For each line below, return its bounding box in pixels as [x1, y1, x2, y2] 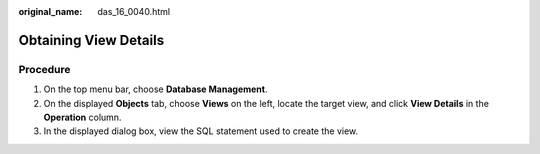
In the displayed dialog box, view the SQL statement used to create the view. [43, 125, 359, 137]
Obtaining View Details [18, 31, 165, 49]
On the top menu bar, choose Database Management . [43, 83, 268, 95]
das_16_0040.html [97, 6, 170, 17]
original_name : [18, 6, 83, 17]
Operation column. [43, 111, 122, 123]
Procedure [18, 62, 71, 76]
